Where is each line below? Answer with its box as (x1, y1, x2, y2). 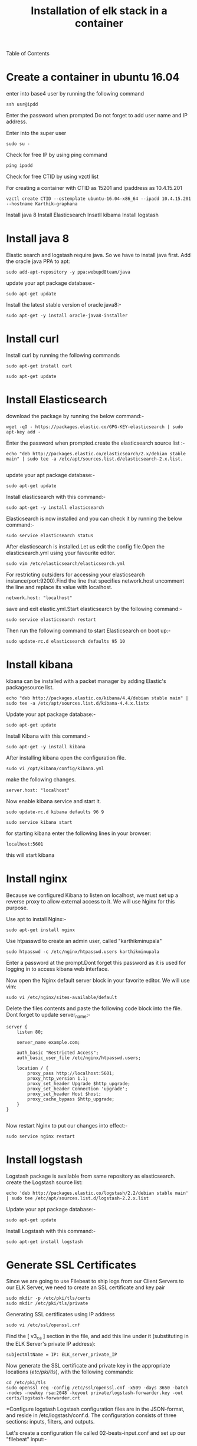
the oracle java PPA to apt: (6, 258, 70, 265)
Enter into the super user (6, 130, 67, 137)
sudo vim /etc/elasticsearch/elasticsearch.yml (6, 560, 126, 567)
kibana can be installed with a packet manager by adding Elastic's (6, 677, 166, 685)
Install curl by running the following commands (6, 352, 120, 359)
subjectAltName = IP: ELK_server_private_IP (6, 1352, 117, 1358)
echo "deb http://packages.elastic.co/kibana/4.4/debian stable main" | (6, 695, 189, 701)
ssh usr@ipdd (6, 101, 38, 107)
